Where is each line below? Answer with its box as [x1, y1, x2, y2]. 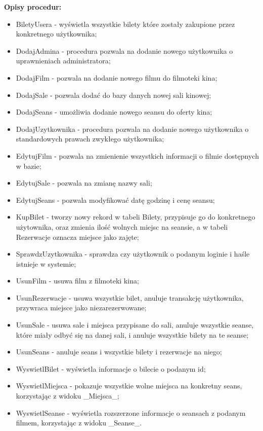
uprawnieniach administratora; [16, 55, 111, 66]
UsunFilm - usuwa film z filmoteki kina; [16, 275, 139, 286]
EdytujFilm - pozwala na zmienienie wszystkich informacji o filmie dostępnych [16, 150, 259, 161]
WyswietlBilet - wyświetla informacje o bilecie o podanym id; [16, 363, 206, 374]
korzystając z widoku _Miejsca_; [16, 390, 119, 401]
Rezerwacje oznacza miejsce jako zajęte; [16, 231, 139, 242]
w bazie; [16, 160, 41, 171]
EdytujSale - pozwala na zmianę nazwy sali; [16, 177, 152, 188]
